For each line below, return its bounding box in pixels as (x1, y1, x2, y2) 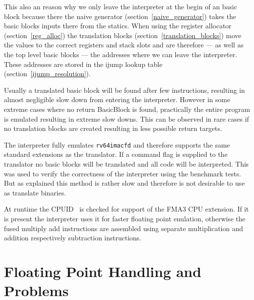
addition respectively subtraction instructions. (4, 233, 142, 243)
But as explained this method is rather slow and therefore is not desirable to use (4, 178, 245, 188)
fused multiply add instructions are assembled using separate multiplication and (4, 223, 243, 233)
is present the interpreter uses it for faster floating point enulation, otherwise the (4, 213, 246, 223)
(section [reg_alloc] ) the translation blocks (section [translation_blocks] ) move (4, 30, 241, 40)
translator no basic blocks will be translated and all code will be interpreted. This (4, 158, 249, 169)
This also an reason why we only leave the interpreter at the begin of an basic (4, 1, 237, 11)
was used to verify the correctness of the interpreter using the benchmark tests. (4, 168, 241, 178)
